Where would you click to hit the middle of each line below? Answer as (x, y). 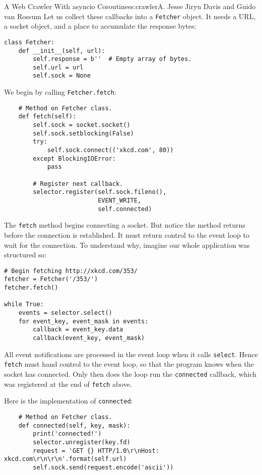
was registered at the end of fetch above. (68, 384)
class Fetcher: (29, 42)
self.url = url (58, 67)
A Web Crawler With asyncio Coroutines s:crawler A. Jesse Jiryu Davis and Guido (130, 6)
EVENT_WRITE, (120, 200)
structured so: (25, 255)
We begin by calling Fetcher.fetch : (60, 92)
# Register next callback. (78, 184)
